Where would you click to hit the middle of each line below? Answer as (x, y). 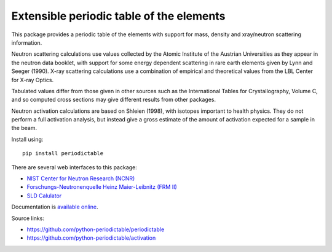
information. (27, 42)
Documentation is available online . (55, 207)
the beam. (24, 128)
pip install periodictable (63, 154)
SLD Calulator (44, 196)
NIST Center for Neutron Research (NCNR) (81, 178)
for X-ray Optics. (33, 80)
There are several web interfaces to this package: (74, 167)
